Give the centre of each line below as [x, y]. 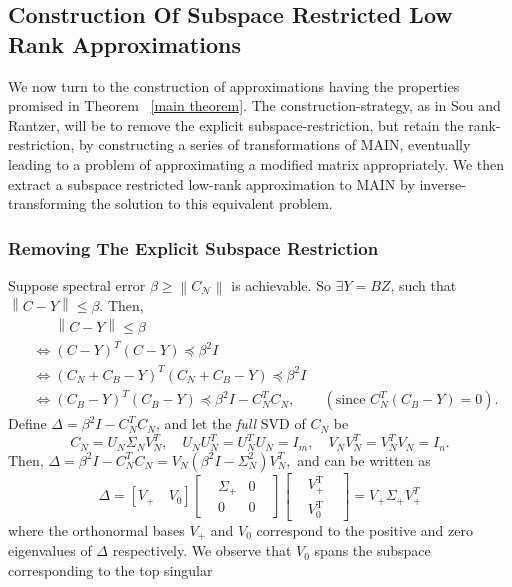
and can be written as [364, 459]
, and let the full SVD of [230, 423]
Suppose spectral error [77, 284]
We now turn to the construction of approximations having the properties [234, 85]
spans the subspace [372, 550]
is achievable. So [281, 284]
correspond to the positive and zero [364, 529]
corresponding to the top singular [110, 569]
